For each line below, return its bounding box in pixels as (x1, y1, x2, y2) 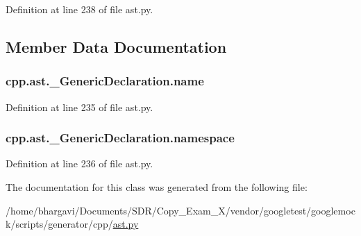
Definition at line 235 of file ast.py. (6, 99, 153, 114)
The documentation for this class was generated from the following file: (6, 180, 308, 194)
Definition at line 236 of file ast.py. (6, 156, 153, 171)
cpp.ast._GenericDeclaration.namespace (6, 129, 235, 146)
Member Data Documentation (6, 35, 227, 57)
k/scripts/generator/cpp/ (6, 217, 113, 231)
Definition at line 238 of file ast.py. (6, 2, 153, 16)
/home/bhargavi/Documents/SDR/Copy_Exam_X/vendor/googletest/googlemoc (6, 203, 355, 217)
